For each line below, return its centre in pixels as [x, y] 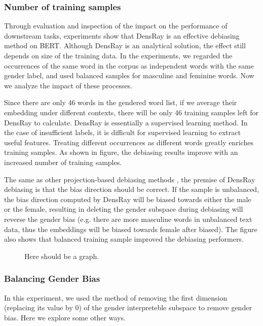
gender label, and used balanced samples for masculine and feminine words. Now [129, 75]
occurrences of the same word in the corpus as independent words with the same [129, 65]
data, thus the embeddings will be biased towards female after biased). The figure [131, 229]
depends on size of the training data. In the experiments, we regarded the [118, 55]
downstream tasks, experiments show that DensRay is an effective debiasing [122, 35]
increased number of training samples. [63, 162]
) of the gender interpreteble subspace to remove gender [165, 307]
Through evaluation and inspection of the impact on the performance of [116, 26]
